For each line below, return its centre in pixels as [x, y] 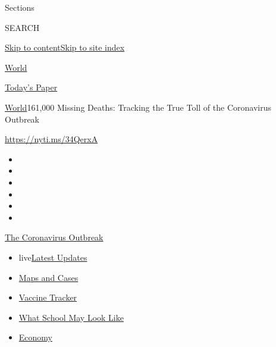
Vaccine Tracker [48, 297]
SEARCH [22, 27]
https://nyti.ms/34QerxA [51, 139]
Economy [35, 337]
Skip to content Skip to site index [65, 47]
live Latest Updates [53, 257]
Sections [20, 7]
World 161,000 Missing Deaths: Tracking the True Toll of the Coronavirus [138, 107]
